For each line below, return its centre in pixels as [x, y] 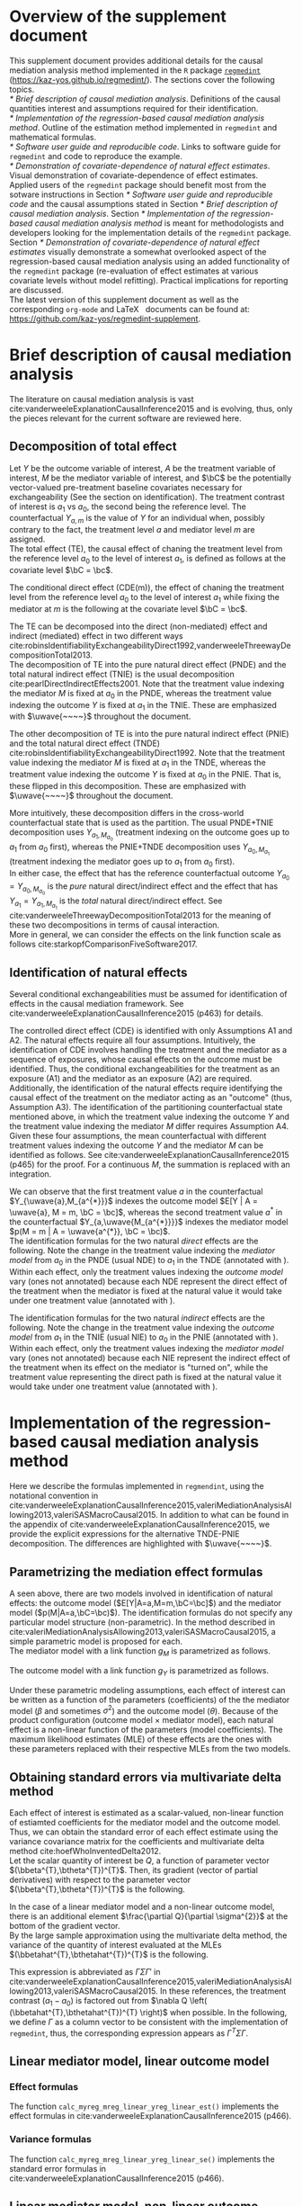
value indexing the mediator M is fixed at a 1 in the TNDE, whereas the [138, 764]
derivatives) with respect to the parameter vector [100, 1880]
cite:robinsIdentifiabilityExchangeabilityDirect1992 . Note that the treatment [147, 753]
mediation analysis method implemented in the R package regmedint [135, 70]
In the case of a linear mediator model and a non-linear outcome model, [142, 1907]
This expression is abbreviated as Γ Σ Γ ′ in [85, 1972]
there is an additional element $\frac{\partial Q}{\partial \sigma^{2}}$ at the [149, 1916]
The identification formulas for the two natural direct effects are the [134, 1241]
